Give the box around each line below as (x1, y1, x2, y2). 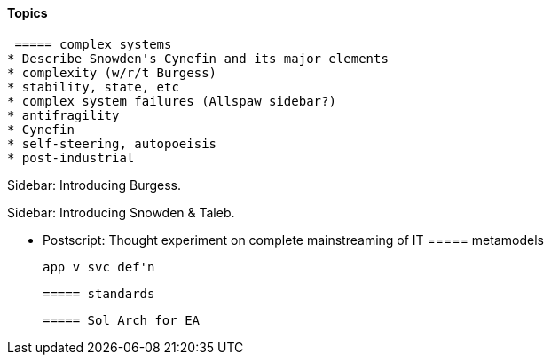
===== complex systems (14, 36, 172, 51)
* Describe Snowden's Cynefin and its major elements (7, 51, 389, 66)
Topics (7, 5, 48, 20)
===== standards (43, 286, 155, 301)
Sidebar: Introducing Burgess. (7, 177, 182, 193)
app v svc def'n (43, 259, 155, 274)
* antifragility (7, 107, 120, 122)
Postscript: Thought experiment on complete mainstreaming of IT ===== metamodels (43, 232, 544, 248)
